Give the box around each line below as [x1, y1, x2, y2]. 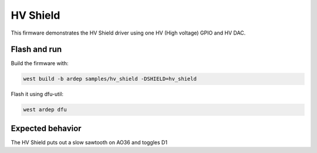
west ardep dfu [23, 106, 67, 113]
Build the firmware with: [11, 60, 69, 67]
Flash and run [11, 45, 62, 55]
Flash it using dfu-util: [11, 91, 64, 98]
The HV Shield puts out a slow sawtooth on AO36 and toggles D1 [11, 138, 167, 146]
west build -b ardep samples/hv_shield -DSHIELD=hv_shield [23, 76, 197, 82]
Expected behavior [11, 123, 82, 133]
